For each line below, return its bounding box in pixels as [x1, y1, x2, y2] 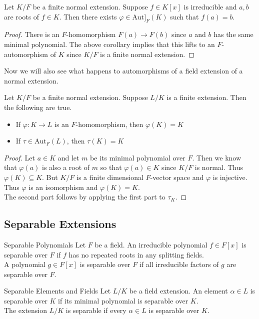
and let [57, 152, 79, 162]
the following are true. [4, 101, 72, 112]
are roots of [4, 11, 39, 21]
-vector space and [150, 171, 204, 182]
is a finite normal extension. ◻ [100, 48, 194, 59]
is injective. [212, 171, 247, 182]
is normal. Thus [194, 162, 243, 172]
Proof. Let [4, 152, 35, 162]
